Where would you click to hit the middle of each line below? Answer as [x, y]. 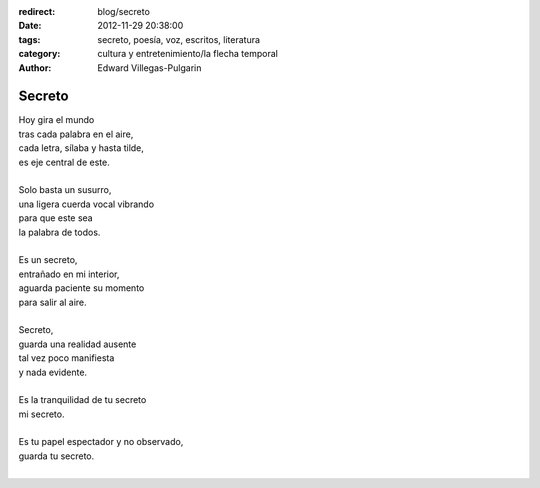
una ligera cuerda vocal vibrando [86, 204]
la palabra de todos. [59, 232]
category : [39, 54]
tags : [29, 39]
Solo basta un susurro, [65, 190]
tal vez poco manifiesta [66, 358]
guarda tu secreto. [56, 456]
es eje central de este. [64, 162]
